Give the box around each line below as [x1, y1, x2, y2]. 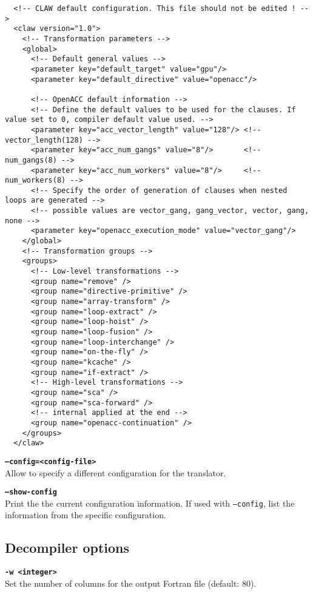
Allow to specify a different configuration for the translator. [5, 466, 226, 479]
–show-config [5, 488, 57, 497]
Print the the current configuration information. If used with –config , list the [5, 496, 295, 509]
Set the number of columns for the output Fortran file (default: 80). [5, 576, 257, 589]
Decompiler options [5, 538, 130, 557]
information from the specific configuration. [5, 508, 166, 521]
